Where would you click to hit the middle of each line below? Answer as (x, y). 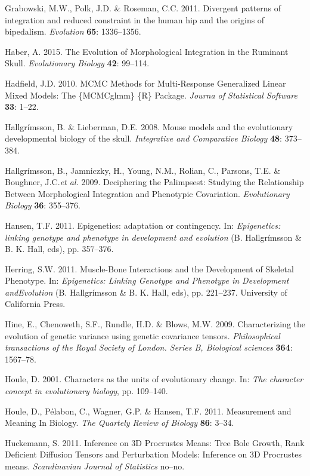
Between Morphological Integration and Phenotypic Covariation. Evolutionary (147, 193)
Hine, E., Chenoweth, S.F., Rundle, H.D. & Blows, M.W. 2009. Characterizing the (155, 324)
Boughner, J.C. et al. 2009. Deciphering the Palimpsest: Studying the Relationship (154, 182)
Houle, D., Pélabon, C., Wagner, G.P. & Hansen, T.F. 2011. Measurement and (148, 411)
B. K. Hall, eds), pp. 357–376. (59, 249)
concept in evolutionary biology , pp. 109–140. (86, 391)
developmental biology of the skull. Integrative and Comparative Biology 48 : (144, 138)
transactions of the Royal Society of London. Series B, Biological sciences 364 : (149, 347)
